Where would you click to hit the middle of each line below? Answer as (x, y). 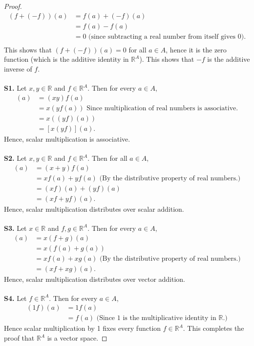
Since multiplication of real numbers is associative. (162, 108)
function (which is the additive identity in (66, 59)
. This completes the (213, 328)
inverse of (18, 68)
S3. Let (15, 228)
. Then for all (107, 158)
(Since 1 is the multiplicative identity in (156, 318)
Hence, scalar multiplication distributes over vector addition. (95, 279)
